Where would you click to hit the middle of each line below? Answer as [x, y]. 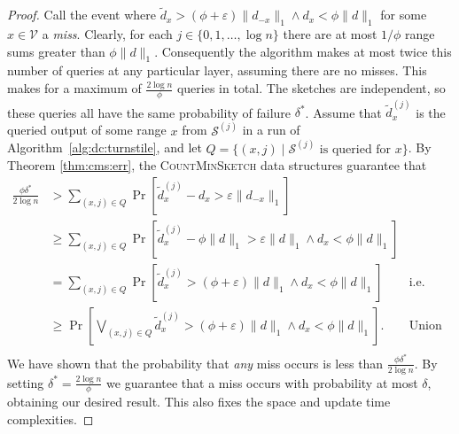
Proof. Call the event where [82, 15]
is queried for [355, 149]
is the [431, 112]
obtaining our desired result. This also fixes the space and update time [199, 402]
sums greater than [56, 51]
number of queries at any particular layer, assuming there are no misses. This [217, 70]
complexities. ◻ [51, 419]
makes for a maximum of [74, 88]
